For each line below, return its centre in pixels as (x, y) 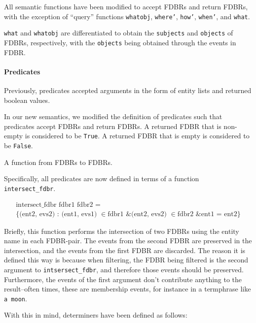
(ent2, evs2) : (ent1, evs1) (58, 214)
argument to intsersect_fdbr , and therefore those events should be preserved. (124, 269)
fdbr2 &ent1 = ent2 (207, 214)
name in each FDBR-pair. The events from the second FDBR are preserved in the (128, 241)
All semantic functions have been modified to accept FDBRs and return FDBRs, (126, 6)
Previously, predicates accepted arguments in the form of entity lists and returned (128, 90)
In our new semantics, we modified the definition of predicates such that (113, 116)
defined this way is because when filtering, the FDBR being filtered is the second (126, 260)
